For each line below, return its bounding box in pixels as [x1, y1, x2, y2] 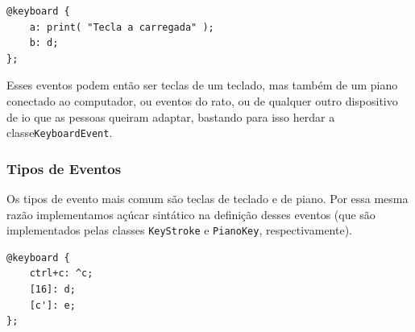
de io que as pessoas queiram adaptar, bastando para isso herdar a [6, 108, 335, 125]
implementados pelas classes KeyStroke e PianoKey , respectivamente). [6, 222, 352, 239]
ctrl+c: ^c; [29, 268, 93, 280]
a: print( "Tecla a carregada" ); [29, 21, 214, 33]
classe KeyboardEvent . [6, 124, 113, 141]
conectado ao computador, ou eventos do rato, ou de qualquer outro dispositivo [6, 92, 398, 109]
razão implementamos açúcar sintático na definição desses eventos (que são [6, 205, 376, 222]
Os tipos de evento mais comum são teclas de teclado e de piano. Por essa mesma [6, 190, 409, 207]
